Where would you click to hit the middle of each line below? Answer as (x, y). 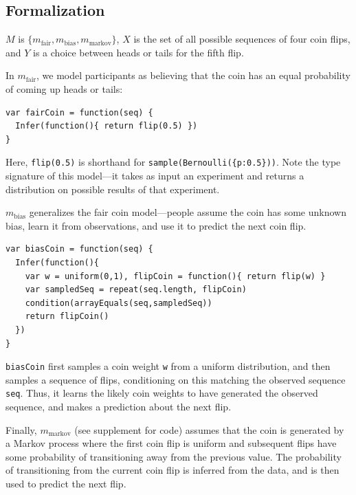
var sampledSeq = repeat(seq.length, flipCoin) (136, 290)
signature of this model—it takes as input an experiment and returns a (155, 176)
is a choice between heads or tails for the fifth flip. (138, 52)
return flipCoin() (67, 317)
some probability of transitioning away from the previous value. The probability (174, 456)
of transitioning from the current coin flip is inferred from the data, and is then (173, 470)
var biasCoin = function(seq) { (79, 249)
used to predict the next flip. (66, 484)
